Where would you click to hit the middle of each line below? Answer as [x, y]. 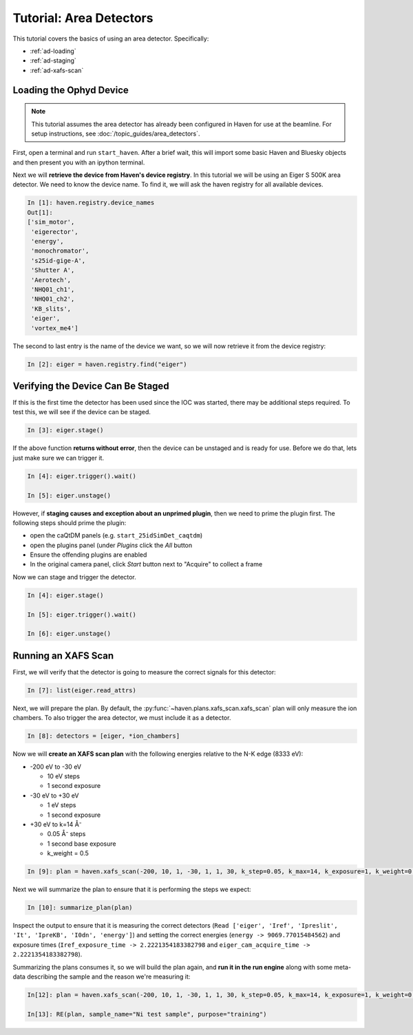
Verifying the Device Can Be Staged [91, 386]
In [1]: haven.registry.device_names [91, 203]
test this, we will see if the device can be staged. [82, 412]
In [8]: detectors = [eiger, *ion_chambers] [104, 736]
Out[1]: [40, 212]
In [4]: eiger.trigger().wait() [82, 476]
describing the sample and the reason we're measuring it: [108, 977]
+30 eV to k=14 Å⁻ [56, 824]
